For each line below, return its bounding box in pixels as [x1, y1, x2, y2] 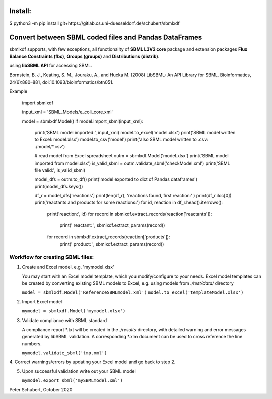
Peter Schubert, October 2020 [9, 386, 73, 392]
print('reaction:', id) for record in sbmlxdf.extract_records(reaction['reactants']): [47, 211, 212, 217]
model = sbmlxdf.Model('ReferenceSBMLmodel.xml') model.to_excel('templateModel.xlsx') [22, 290, 244, 295]
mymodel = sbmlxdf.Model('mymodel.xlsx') [22, 308, 126, 314]
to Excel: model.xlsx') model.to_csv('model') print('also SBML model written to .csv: [34, 136, 209, 143]
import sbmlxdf [22, 100, 54, 106]
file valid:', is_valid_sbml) [34, 167, 86, 173]
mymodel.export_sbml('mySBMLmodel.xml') [22, 378, 123, 383]
